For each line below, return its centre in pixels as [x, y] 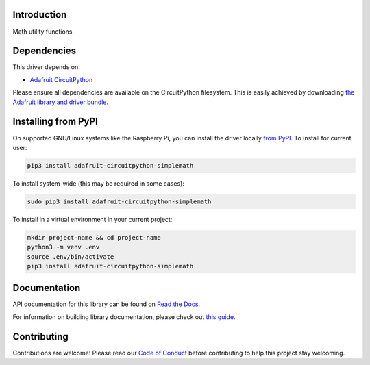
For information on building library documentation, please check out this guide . [124, 317]
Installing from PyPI [56, 122]
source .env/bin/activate [71, 256]
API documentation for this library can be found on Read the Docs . [107, 304]
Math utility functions [42, 32]
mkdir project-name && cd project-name [94, 237]
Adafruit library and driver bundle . [61, 102]
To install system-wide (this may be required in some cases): [99, 183]
